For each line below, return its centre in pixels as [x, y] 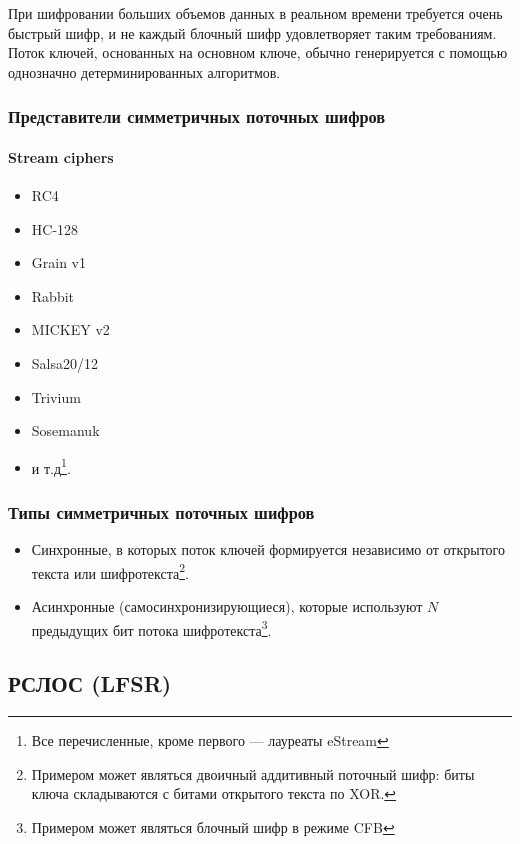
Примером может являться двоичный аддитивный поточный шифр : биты [253, 773]
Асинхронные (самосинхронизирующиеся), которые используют [227, 606]
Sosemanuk [65, 430]
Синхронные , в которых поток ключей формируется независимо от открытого [268, 549]
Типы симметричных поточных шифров [161, 511]
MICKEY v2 [70, 329]
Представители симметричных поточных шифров [197, 116]
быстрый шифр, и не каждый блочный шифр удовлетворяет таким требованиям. [252, 32]
